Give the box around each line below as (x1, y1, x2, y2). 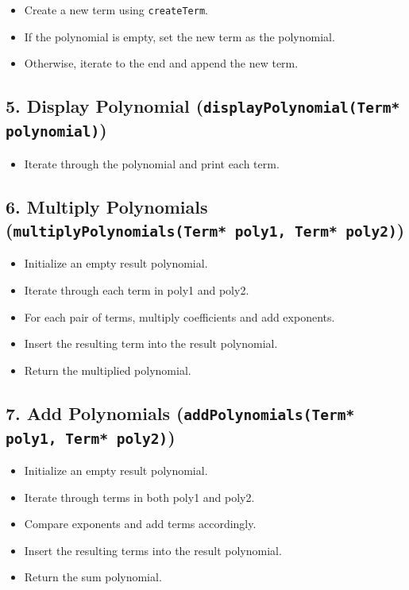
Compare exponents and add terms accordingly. (24, 515, 257, 532)
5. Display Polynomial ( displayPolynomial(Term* (6, 94, 400, 118)
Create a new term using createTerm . (24, 2, 208, 17)
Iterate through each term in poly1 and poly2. (24, 281, 249, 298)
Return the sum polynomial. (24, 569, 162, 585)
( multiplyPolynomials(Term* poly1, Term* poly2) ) (6, 217, 405, 241)
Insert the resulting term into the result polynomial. (24, 335, 278, 352)
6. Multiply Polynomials (6, 194, 208, 218)
